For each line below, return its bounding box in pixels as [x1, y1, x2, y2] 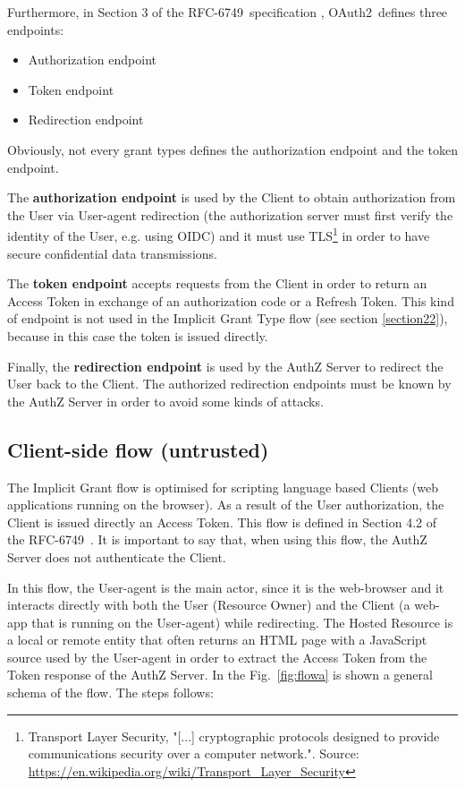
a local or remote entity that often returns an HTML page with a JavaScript [7, 630, 427, 649]
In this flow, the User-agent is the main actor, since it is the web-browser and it [7, 577, 444, 596]
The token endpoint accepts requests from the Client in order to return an [7, 274, 427, 293]
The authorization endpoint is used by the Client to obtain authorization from [7, 188, 456, 207]
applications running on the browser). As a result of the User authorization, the [7, 495, 444, 514]
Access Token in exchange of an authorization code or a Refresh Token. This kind [7, 291, 454, 310]
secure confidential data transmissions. [7, 244, 217, 262]
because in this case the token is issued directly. [7, 326, 268, 345]
